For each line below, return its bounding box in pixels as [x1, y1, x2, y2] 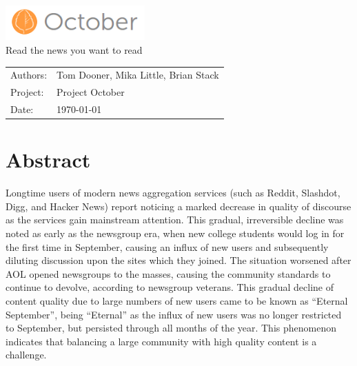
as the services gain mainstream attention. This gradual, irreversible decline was [6, 212, 344, 227]
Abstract [6, 145, 91, 174]
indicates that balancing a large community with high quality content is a [6, 334, 317, 348]
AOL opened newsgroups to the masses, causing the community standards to [6, 266, 331, 281]
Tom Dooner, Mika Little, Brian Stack [57, 68, 219, 82]
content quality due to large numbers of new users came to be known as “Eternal [6, 293, 348, 307]
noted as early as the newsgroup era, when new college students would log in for [6, 226, 345, 241]
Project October [57, 85, 125, 99]
